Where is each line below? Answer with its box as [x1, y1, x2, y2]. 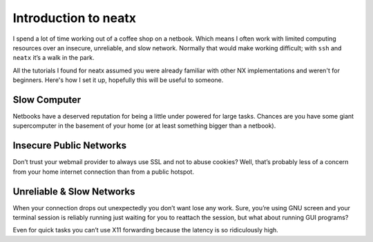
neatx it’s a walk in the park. [12, 54, 95, 62]
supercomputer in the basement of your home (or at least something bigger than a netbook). [12, 121, 276, 130]
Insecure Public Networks [12, 140, 127, 152]
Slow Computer [12, 94, 82, 105]
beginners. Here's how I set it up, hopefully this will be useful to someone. [12, 76, 224, 84]
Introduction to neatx [12, 10, 136, 26]
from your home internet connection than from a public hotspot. [12, 168, 195, 176]
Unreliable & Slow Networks [12, 185, 135, 197]
